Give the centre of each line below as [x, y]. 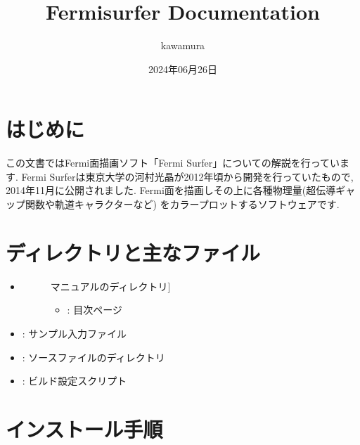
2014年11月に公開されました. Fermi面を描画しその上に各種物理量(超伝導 [171, 190]
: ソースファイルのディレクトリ [94, 357]
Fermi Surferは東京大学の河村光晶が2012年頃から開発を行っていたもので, [187, 176]
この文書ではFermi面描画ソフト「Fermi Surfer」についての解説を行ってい [173, 163]
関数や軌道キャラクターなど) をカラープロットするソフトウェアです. [182, 204]
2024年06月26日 [183, 69]
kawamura [183, 45]
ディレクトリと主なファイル [133, 252]
